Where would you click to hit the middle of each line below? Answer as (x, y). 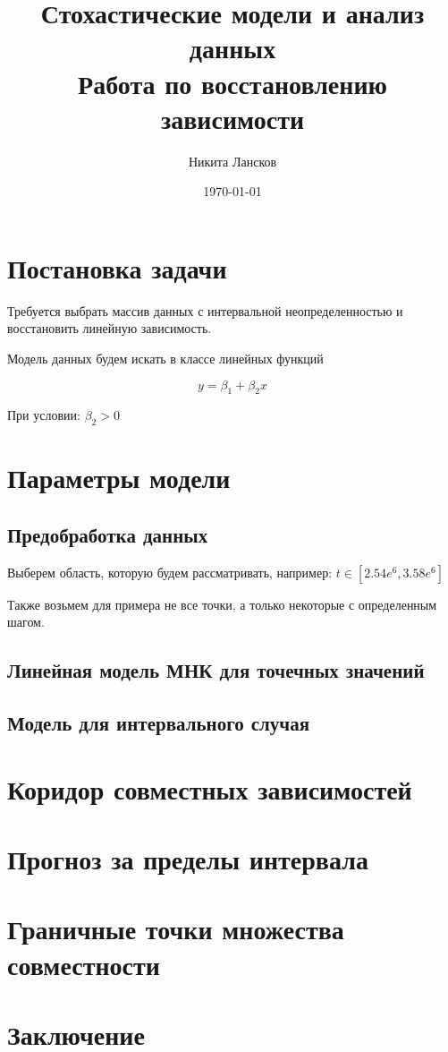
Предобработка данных (108, 534)
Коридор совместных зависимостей (210, 788)
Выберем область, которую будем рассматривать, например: (170, 572)
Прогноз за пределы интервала (188, 859)
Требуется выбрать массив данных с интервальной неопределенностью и (205, 310)
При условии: (44, 415)
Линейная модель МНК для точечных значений (216, 670)
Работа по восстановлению (232, 83)
